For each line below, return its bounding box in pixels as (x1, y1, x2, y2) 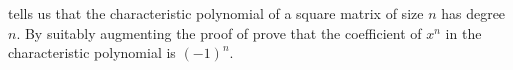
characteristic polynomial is (8, 42, 176, 63)
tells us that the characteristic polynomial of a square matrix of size (8, 3, 424, 23)
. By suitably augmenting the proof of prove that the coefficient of (16, 22, 422, 43)
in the (445, 22, 482, 43)
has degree (441, 3, 506, 23)
